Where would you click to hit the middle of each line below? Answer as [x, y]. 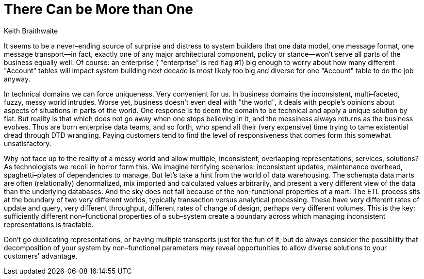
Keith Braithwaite [31, 31]
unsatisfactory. [28, 143]
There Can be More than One [98, 9]
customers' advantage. [41, 256]
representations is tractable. [49, 224]
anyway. [17, 79]
